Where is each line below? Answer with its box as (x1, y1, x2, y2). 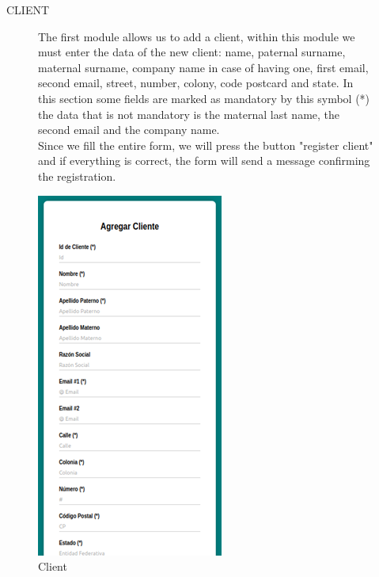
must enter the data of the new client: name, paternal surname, (38, 44, 346, 60)
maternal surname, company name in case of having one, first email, (38, 59, 369, 75)
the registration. (38, 167, 116, 184)
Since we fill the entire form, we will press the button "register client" (38, 136, 373, 153)
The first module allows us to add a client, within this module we (38, 28, 355, 44)
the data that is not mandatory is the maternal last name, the (38, 105, 340, 122)
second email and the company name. (38, 121, 220, 138)
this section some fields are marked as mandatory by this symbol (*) (38, 90, 370, 106)
